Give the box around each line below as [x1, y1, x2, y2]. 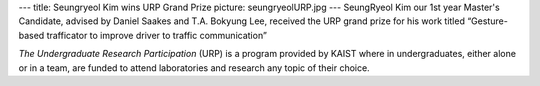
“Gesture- [466, 15, 509, 27]
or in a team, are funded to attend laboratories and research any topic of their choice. [18, 61, 370, 74]
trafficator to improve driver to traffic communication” [46, 29, 267, 41]
